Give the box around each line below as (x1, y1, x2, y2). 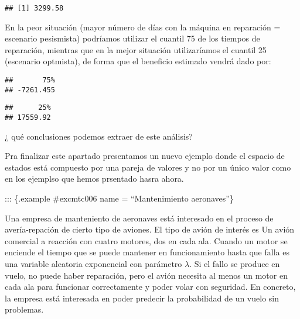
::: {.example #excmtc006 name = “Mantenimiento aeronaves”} (5, 192, 234, 204)
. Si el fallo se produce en (189, 258, 280, 269)
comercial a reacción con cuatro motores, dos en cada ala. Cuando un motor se (5, 234, 288, 247)
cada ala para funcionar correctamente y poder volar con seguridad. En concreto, (5, 280, 296, 293)
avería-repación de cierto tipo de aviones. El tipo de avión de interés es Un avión (5, 223, 295, 235)
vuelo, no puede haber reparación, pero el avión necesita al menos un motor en (5, 269, 288, 281)
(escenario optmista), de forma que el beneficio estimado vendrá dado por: (5, 55, 271, 67)
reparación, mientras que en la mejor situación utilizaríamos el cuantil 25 (5, 43, 267, 56)
